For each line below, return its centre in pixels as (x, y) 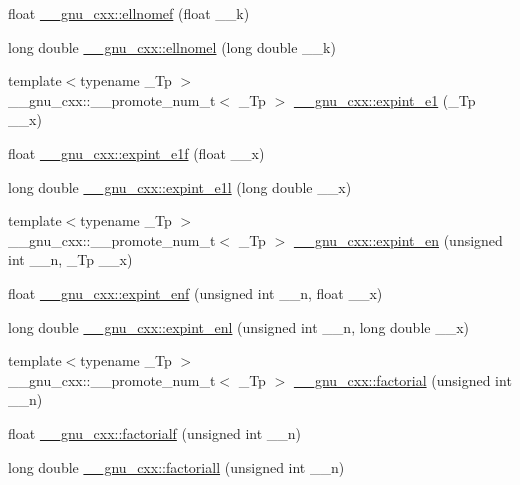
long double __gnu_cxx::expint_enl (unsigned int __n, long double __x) (239, 326)
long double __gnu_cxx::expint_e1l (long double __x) (180, 186)
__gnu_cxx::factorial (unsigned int (402, 379)
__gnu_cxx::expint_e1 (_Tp (384, 99)
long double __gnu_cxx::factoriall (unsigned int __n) (176, 466)
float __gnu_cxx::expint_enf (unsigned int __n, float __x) (195, 292)
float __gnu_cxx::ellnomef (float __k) (129, 13)
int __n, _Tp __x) (70, 259)
